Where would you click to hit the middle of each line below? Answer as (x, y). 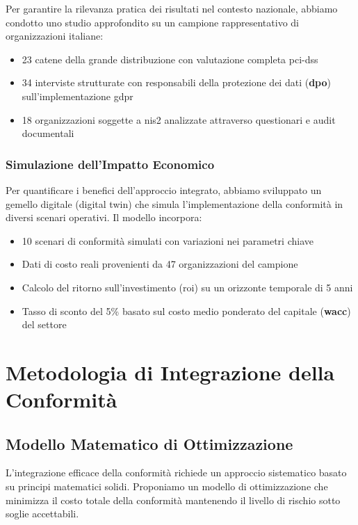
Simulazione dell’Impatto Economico (110, 164)
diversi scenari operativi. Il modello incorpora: (104, 217)
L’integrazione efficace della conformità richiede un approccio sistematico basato (176, 472)
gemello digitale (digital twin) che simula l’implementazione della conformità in (174, 203)
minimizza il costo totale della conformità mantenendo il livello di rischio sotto (173, 500)
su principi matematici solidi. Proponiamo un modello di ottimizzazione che (167, 486)
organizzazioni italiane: (55, 36)
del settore (44, 324)
